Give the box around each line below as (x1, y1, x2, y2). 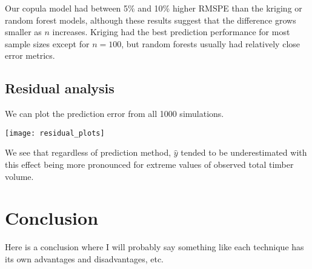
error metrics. (5, 49, 55, 62)
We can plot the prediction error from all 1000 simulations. (5, 107, 224, 120)
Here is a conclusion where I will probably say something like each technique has (5, 241, 304, 253)
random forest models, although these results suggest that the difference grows (5, 13, 296, 26)
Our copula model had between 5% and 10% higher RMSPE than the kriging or (5, 2, 302, 14)
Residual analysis (5, 79, 115, 98)
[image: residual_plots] (5, 128, 105, 138)
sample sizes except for (5, 37, 90, 50)
